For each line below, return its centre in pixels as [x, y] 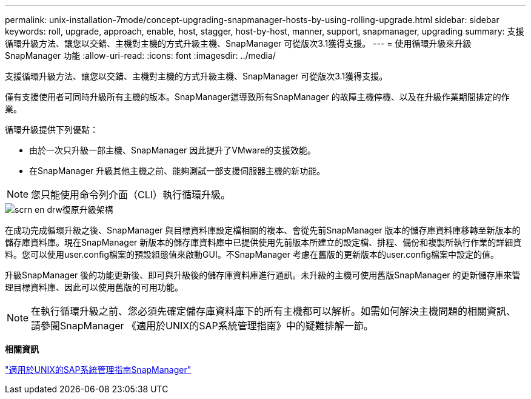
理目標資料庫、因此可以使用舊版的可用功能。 [94, 287]
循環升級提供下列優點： [52, 129]
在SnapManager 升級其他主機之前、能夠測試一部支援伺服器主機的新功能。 [177, 171]
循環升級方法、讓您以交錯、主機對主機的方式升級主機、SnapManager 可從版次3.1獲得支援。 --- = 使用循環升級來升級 [238, 43]
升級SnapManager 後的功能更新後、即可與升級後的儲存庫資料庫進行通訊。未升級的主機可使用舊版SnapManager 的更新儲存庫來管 [263, 275]
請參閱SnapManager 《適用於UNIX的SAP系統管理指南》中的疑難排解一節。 [202, 326]
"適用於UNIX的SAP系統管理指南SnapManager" [98, 370]
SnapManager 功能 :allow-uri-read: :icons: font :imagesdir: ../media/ [140, 55]
